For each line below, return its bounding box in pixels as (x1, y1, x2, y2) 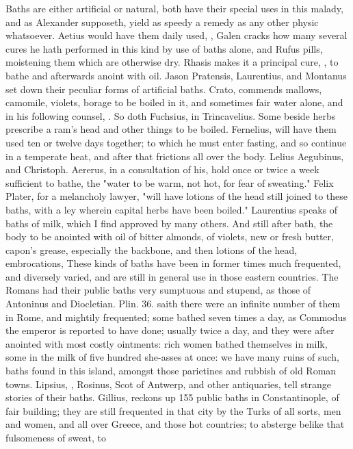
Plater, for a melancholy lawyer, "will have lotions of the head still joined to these (5, 189, 348, 203)
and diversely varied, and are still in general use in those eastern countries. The (5, 269, 339, 283)
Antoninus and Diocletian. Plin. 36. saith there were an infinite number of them (5, 296, 341, 311)
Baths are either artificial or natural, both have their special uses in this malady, (5, 1, 343, 15)
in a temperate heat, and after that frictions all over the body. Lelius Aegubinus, (5, 149, 344, 163)
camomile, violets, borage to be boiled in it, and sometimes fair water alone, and (5, 95, 343, 110)
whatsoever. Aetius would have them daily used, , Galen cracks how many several (5, 28, 348, 42)
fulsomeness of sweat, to (5, 431, 106, 444)
